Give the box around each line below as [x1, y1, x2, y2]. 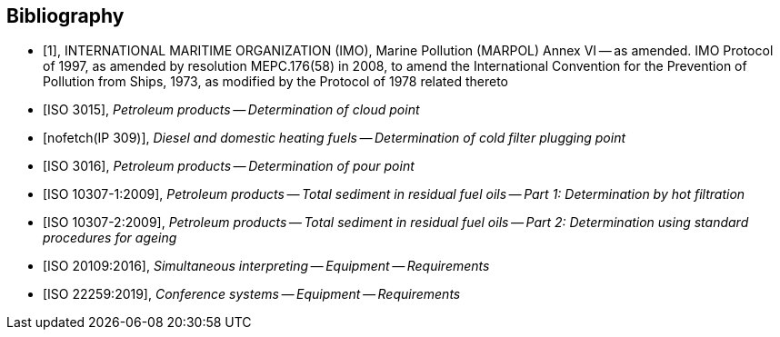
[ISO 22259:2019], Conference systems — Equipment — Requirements [43, 286, 461, 302]
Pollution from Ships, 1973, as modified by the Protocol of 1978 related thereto [43, 74, 509, 90]
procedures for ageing [43, 230, 177, 246]
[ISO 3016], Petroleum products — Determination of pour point [43, 158, 415, 174]
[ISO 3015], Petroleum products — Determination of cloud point [43, 102, 420, 118]
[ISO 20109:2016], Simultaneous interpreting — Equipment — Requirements [43, 258, 490, 274]
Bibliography [6, 5, 125, 27]
